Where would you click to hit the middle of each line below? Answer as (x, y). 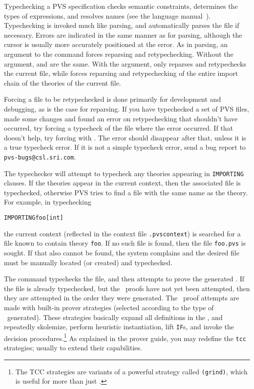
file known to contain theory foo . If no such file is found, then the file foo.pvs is (125, 243)
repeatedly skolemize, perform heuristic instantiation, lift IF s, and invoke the (119, 327)
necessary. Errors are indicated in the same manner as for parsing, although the (123, 34)
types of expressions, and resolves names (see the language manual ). (107, 15)
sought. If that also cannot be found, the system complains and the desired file (122, 252)
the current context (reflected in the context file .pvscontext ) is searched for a (122, 233)
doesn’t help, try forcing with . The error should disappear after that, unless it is (125, 137)
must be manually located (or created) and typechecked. (88, 262)
